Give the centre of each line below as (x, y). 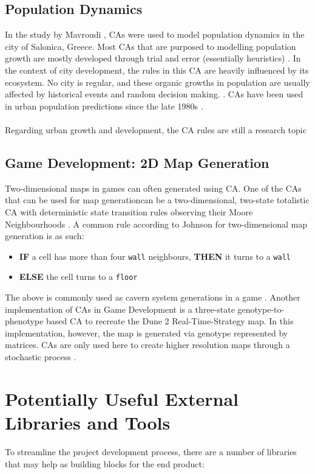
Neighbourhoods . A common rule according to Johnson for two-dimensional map (156, 224)
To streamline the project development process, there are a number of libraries (151, 451)
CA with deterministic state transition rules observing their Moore (129, 211)
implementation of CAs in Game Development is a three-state (120, 309)
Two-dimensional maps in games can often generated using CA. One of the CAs (153, 188)
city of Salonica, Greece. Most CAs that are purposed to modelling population (151, 46)
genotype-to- (261, 309)
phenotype (24, 321)
